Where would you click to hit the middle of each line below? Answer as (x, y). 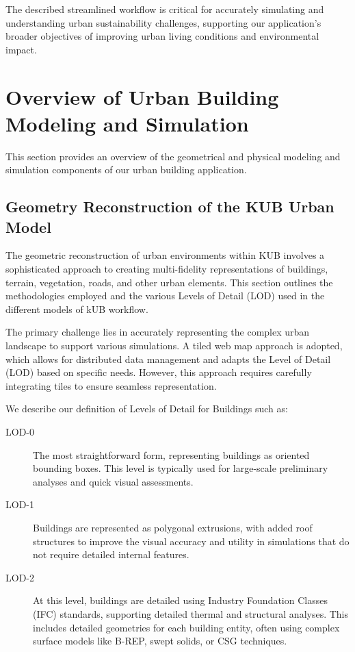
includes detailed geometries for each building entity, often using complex (186, 627)
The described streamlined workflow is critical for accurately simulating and (165, 9)
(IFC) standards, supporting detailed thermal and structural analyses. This (191, 613)
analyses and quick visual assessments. (113, 481)
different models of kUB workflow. (77, 309)
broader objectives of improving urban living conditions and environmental (162, 36)
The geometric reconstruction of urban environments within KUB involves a (165, 255)
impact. (21, 49)
